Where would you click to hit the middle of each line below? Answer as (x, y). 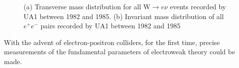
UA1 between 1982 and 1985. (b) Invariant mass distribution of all (124, 16)
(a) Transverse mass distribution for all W (87, 6)
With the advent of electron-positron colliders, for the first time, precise (112, 42)
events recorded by (198, 6)
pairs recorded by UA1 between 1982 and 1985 (110, 26)
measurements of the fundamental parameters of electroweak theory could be (119, 52)
